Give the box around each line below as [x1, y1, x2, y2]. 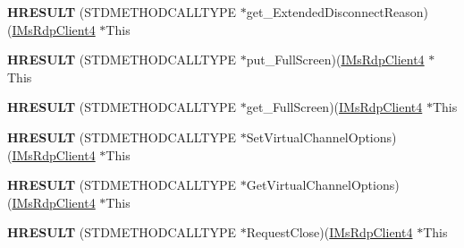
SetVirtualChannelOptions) [246, 127, 397, 146]
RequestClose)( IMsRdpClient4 [246, 223, 413, 242]
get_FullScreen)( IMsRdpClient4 [246, 98, 423, 116]
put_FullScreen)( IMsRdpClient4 [246, 50, 425, 69]
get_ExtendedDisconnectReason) [246, 3, 429, 21]
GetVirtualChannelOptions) [246, 175, 400, 194]
